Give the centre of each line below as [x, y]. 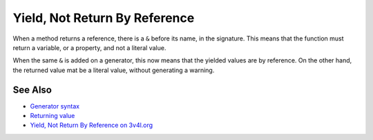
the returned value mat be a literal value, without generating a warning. [114, 70]
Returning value [52, 116]
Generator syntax [55, 106]
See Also [32, 90]
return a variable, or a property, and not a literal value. [89, 47]
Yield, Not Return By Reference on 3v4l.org [92, 125]
